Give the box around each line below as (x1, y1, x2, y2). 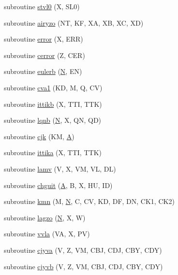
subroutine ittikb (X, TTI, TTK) (4, 99, 102, 109)
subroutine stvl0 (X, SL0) (4, 1, 80, 11)
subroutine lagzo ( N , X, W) (4, 212, 86, 222)
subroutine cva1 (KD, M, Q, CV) (4, 82, 103, 92)
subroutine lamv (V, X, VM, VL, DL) (4, 163, 116, 174)
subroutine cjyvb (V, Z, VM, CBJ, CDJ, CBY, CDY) (4, 261, 163, 271)
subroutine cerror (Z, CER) (4, 50, 85, 60)
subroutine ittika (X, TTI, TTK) (4, 147, 102, 158)
